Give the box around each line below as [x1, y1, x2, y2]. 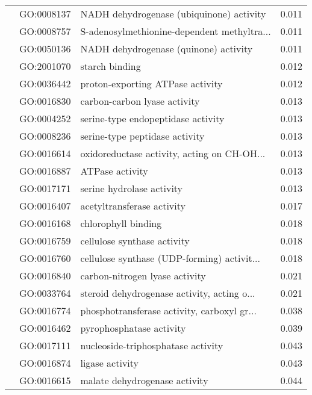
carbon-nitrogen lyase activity [80, 269, 206, 282]
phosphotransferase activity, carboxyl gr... [80, 303, 257, 317]
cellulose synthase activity [80, 234, 190, 247]
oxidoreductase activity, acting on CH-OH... [80, 146, 266, 160]
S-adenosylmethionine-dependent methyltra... [80, 24, 271, 38]
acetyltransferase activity [80, 199, 186, 213]
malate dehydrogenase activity [80, 373, 208, 387]
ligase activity [80, 356, 139, 370]
